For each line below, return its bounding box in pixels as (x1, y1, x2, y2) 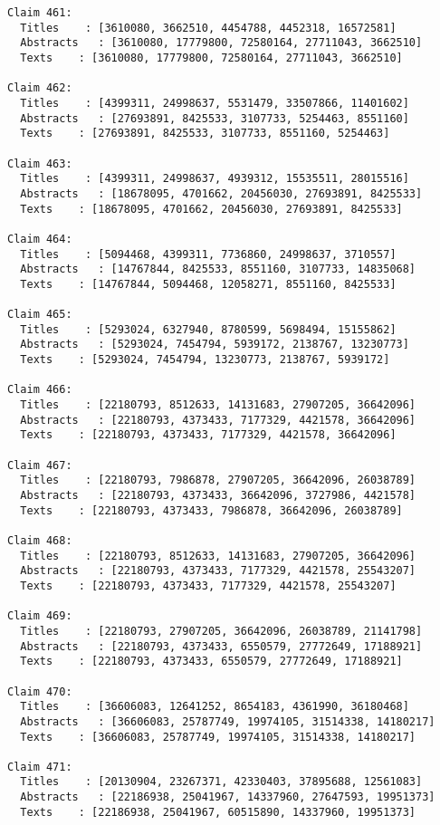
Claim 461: (7, 6, 72, 19)
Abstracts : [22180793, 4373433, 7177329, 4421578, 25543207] (20, 564, 416, 578)
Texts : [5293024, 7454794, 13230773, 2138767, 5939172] (20, 353, 390, 367)
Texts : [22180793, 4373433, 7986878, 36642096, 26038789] (20, 504, 403, 517)
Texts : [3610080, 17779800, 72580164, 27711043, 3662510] (20, 51, 403, 64)
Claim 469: (7, 609, 72, 623)
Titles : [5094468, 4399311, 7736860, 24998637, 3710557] (20, 247, 397, 261)
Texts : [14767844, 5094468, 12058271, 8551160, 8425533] (20, 277, 397, 291)
